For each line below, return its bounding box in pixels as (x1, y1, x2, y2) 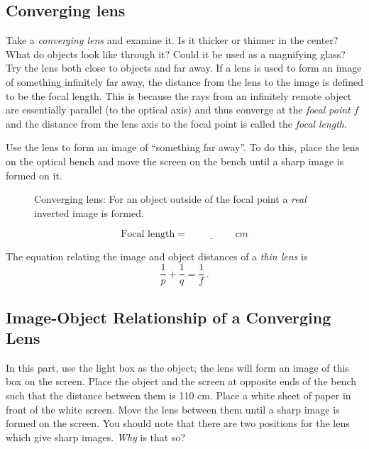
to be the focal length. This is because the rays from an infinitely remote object (6, 88, 352, 103)
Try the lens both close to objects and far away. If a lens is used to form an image (6, 60, 362, 75)
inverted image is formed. (34, 205, 144, 220)
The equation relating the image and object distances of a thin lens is (6, 248, 308, 263)
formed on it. (6, 167, 62, 182)
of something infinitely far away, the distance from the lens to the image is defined (6, 74, 363, 89)
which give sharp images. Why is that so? (6, 429, 186, 444)
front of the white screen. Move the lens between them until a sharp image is (6, 401, 340, 416)
